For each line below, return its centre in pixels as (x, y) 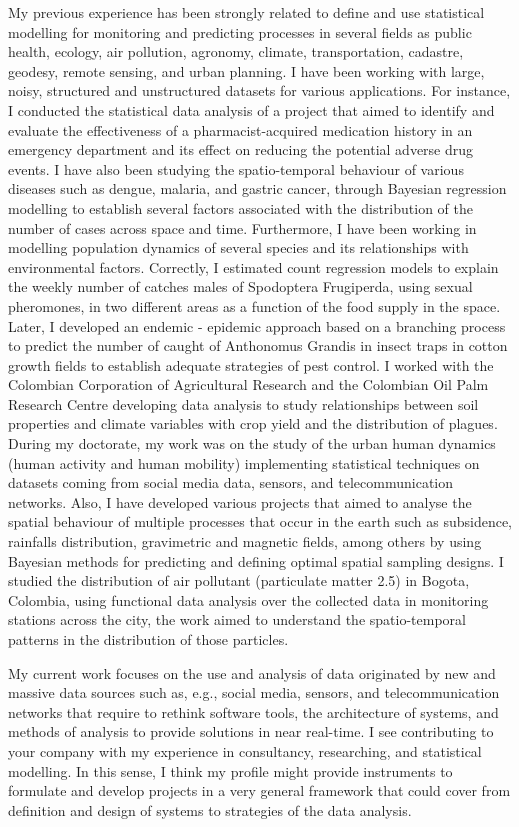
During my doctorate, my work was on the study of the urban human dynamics (252, 443)
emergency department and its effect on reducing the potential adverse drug (241, 149)
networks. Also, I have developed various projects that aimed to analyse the (240, 501)
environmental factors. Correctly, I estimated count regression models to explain (253, 266)
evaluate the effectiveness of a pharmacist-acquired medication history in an (240, 129)
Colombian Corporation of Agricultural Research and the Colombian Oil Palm (248, 384)
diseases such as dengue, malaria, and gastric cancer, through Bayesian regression (257, 188)
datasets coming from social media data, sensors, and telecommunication (231, 482)
